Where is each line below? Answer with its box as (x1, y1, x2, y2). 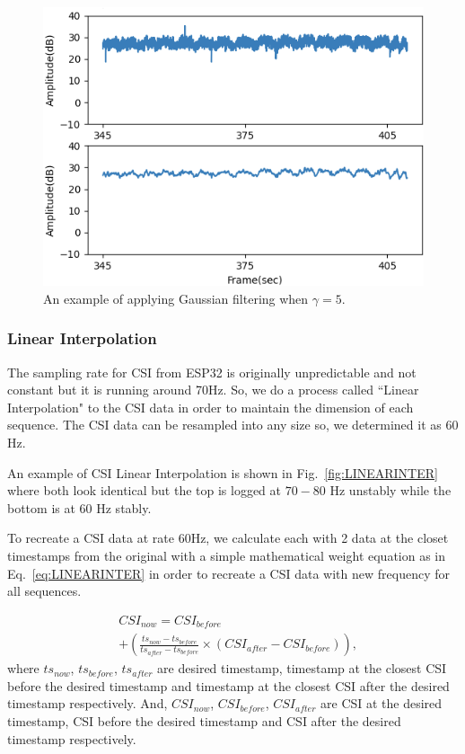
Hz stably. (96, 498, 152, 517)
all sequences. (7, 581, 82, 600)
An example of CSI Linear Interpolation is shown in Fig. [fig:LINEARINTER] (7, 463, 438, 482)
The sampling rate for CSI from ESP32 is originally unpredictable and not (7, 362, 417, 381)
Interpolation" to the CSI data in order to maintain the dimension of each (7, 397, 414, 416)
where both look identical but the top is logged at (7, 481, 282, 500)
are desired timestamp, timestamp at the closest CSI (157, 659, 447, 678)
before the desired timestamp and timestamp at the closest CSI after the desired (7, 676, 450, 695)
